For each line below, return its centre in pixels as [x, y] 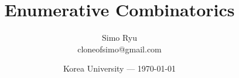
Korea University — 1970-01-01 [119, 68]
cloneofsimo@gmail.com [119, 49]
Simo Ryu [119, 38]
